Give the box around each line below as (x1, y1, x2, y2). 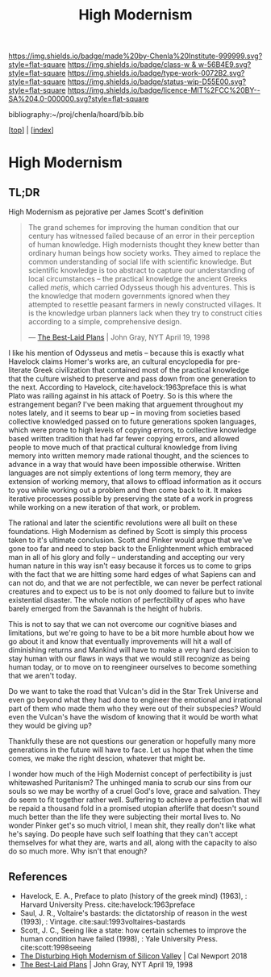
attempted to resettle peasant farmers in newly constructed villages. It (27, 300, 262, 310)
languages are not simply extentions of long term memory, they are (8, 468, 231, 478)
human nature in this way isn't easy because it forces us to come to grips (8, 561, 252, 570)
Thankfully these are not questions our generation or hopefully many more (8, 737, 256, 746)
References (8, 870, 68, 883)
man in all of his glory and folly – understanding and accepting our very (8, 553, 245, 562)
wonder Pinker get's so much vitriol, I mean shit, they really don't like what (8, 820, 256, 830)
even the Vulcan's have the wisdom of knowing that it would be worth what (8, 712, 258, 722)
